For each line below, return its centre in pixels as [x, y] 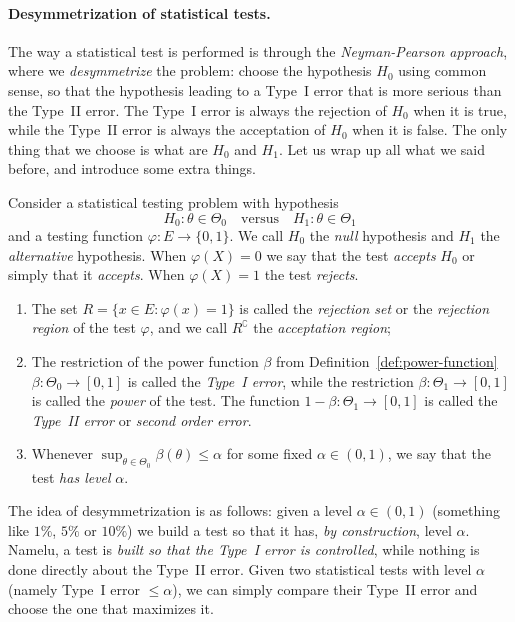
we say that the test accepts [351, 254]
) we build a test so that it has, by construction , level [289, 529]
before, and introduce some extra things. [132, 168]
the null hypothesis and [381, 235]
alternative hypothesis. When [97, 254]
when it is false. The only [430, 129]
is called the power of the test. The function [165, 400]
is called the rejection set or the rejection [364, 307]
